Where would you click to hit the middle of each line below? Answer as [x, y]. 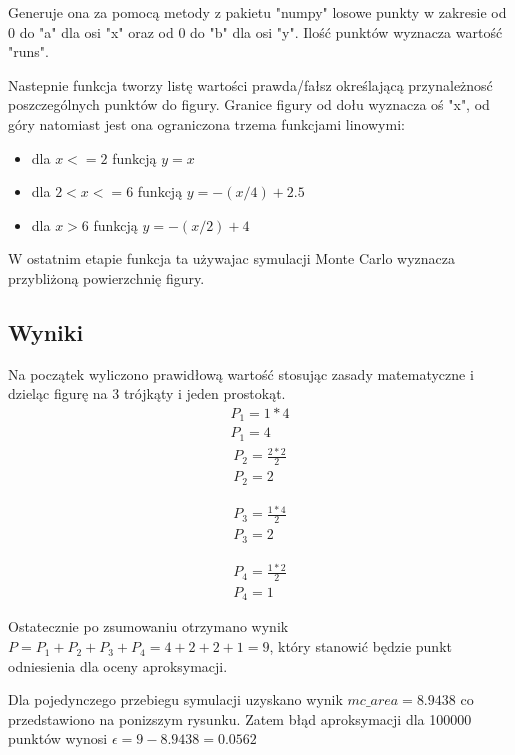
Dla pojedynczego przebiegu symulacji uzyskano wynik [175, 699]
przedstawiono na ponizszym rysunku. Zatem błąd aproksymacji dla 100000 [240, 718]
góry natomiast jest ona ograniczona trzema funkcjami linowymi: [206, 123]
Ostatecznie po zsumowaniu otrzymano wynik [148, 626]
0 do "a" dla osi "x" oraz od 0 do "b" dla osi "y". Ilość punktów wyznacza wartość [255, 31]
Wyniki [46, 331]
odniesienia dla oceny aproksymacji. [118, 665]
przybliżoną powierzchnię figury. [106, 277]
